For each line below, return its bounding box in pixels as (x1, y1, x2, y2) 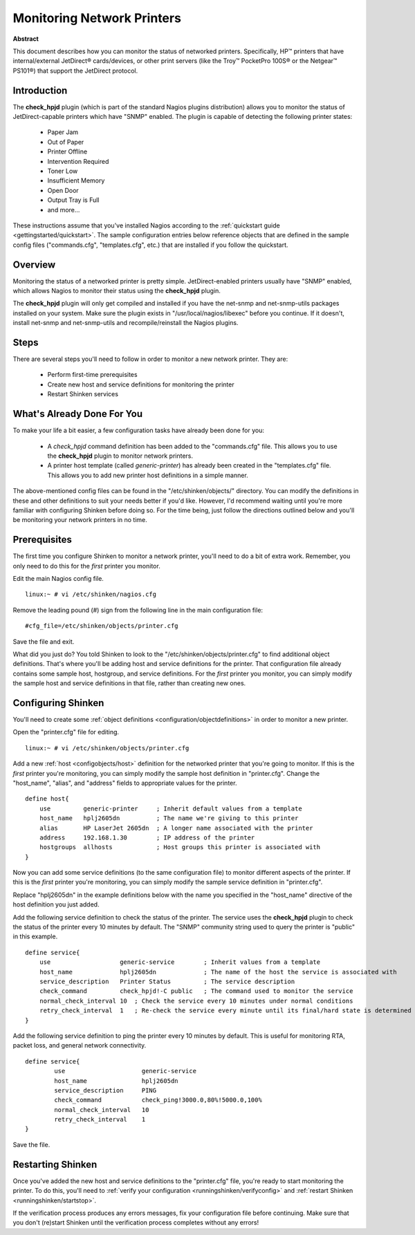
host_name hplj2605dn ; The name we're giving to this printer (39, 815, 299, 822)
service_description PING (54, 1086, 157, 1094)
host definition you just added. (12, 900, 100, 909)
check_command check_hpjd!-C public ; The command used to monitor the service (39, 987, 353, 995)
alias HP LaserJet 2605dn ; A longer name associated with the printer (39, 824, 313, 832)
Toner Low (47, 167, 78, 175)
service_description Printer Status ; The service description (39, 977, 295, 985)
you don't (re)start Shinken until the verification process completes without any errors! (12, 1218, 259, 1227)
